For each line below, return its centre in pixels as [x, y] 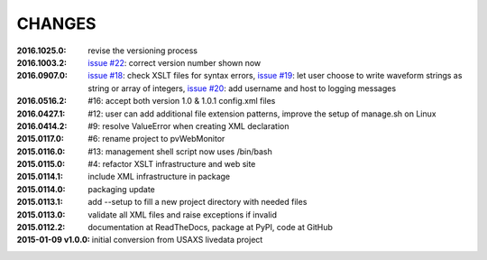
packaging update [121, 189]
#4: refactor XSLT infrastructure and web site [172, 164]
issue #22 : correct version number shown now [175, 62]
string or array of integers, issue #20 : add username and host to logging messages [242, 88]
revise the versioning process [143, 51]
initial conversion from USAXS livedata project [177, 240]
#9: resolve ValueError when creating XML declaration [188, 125]
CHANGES [56, 23]
